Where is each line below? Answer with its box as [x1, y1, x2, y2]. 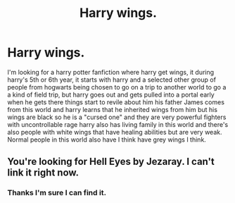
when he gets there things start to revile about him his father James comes [7, 97, 225, 106]
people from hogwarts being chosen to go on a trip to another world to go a [7, 82, 227, 91]
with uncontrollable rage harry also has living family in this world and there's [7, 120, 229, 128]
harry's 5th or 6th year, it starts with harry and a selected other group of [7, 75, 217, 84]
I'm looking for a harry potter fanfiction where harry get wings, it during [7, 68, 215, 76]
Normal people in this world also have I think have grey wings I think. [7, 135, 206, 144]
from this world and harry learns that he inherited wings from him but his [7, 105, 218, 113]
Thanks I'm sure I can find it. [7, 188, 107, 198]
